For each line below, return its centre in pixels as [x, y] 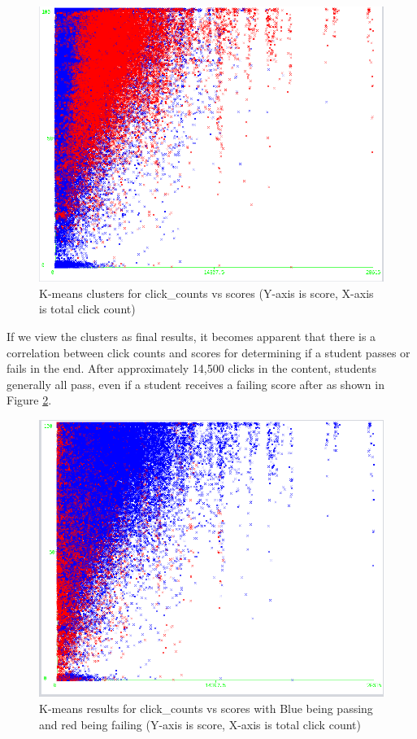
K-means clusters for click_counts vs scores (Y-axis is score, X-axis [206, 293]
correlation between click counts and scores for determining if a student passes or [208, 352]
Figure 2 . [29, 400]
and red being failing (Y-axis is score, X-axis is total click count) [200, 724]
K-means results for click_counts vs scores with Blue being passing [206, 708]
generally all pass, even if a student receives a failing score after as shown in [195, 384]
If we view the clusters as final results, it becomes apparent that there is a [191, 336]
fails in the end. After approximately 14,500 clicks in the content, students [191, 368]
